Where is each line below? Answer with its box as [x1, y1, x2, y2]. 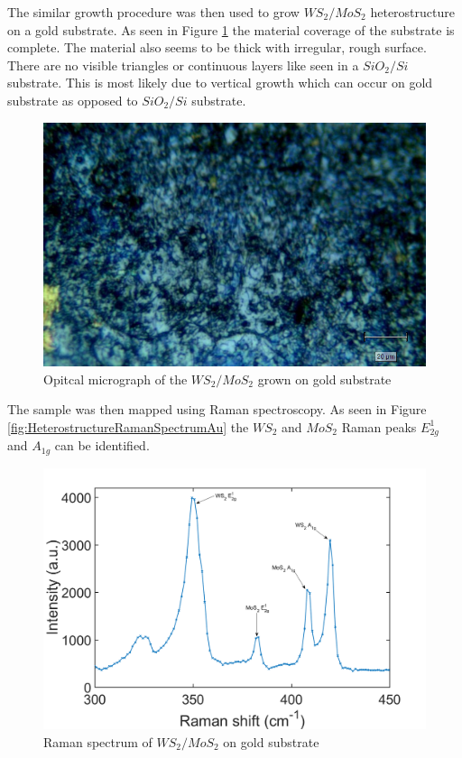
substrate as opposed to [7, 90, 138, 109]
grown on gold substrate [257, 369, 392, 388]
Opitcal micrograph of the [43, 369, 188, 388]
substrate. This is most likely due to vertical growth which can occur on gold [7, 73, 433, 92]
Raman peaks [341, 417, 417, 436]
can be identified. [54, 436, 150, 455]
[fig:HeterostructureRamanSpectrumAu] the [7, 417, 249, 436]
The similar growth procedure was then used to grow [7, 3, 300, 21]
